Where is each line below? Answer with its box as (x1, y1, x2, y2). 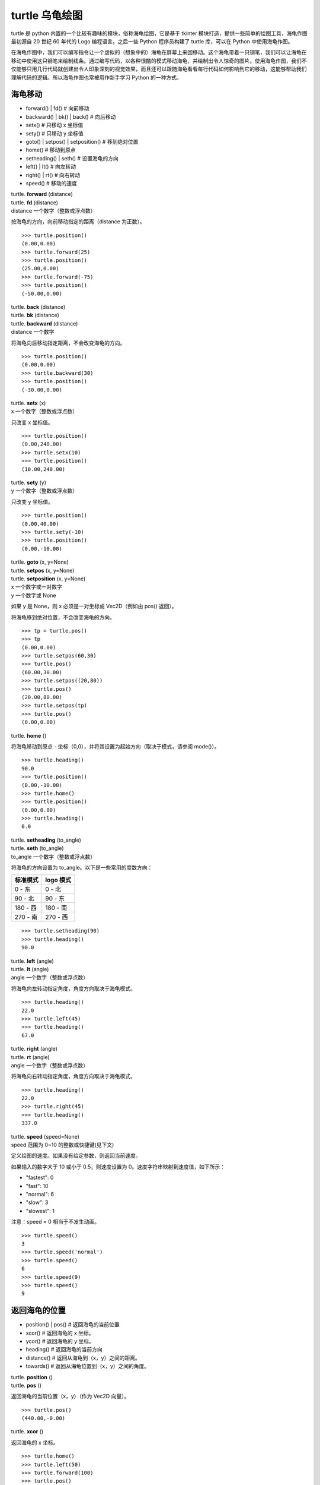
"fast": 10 (25, 1182, 49, 1189)
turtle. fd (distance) (11, 199, 59, 206)
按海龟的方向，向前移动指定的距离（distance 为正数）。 (11, 218, 145, 225)
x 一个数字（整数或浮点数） (11, 407, 78, 415)
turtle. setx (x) (11, 399, 46, 406)
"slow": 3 (25, 1199, 49, 1206)
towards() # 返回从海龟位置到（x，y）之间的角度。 (25, 1363, 150, 1370)
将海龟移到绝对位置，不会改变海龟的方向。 (11, 614, 115, 621)
